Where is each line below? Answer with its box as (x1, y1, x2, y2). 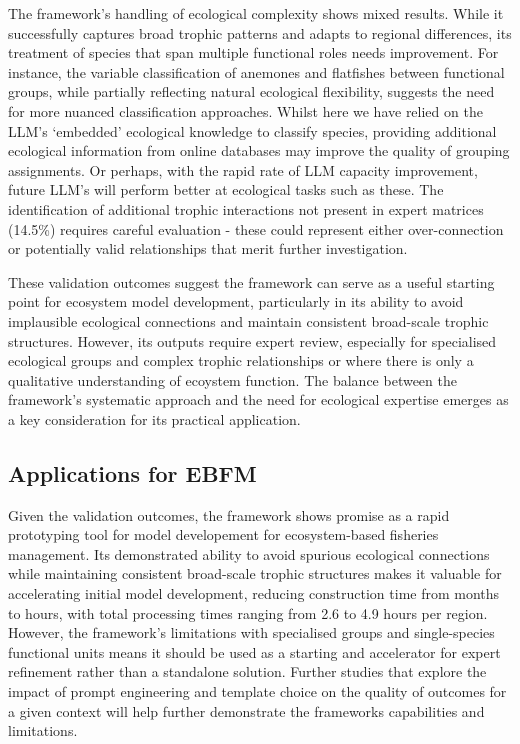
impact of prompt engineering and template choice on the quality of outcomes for (8, 681, 507, 702)
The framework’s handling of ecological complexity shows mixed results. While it (8, 3, 504, 23)
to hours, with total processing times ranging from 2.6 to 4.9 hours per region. (8, 602, 488, 623)
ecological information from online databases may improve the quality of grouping (8, 140, 510, 161)
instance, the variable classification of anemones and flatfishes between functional (8, 61, 505, 82)
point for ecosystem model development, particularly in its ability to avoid (8, 291, 464, 312)
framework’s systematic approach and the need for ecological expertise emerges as (8, 389, 509, 410)
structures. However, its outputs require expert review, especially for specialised (8, 330, 497, 351)
